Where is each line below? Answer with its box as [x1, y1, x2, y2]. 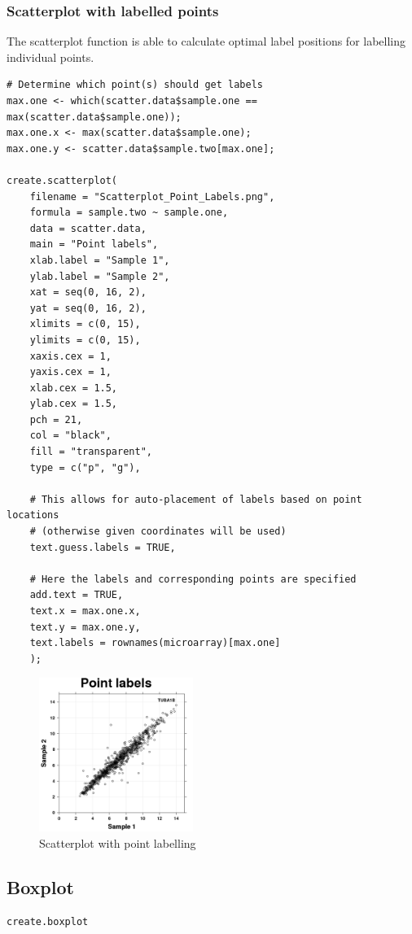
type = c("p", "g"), [29, 461, 141, 474]
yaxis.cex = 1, [29, 366, 112, 378]
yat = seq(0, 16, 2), [29, 302, 147, 314]
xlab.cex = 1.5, [29, 382, 118, 394]
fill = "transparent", [29, 446, 152, 458]
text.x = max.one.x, [29, 605, 141, 617]
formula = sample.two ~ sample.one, [29, 207, 229, 219]
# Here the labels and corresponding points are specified [29, 573, 357, 585]
